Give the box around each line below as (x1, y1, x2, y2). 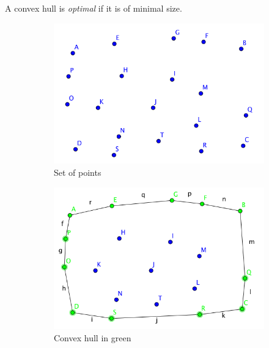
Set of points (54, 165, 101, 178)
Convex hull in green (54, 331, 131, 344)
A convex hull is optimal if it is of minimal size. (5, 2, 182, 14)
